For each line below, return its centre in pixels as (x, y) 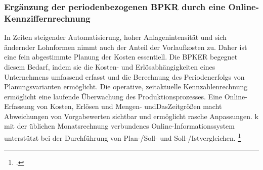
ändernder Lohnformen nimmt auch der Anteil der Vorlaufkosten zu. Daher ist (126, 47)
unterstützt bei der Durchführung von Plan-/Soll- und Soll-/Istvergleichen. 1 (123, 137)
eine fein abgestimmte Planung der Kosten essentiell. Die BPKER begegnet (121, 57)
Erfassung (19, 106)
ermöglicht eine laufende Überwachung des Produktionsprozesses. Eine (113, 96)
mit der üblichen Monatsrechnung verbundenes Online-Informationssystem (119, 126)
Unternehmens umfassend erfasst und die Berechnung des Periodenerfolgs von (124, 76)
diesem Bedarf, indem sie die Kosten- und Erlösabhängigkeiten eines (110, 66)
